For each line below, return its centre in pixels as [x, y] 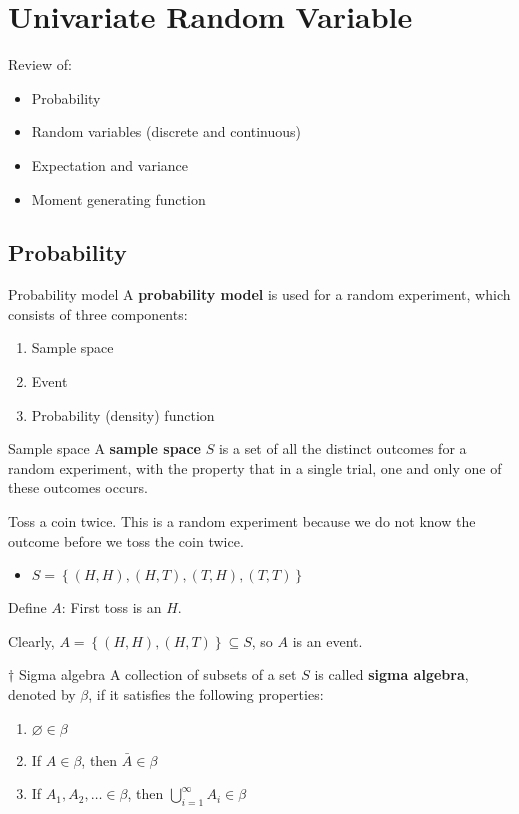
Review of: [40, 64]
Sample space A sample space [104, 448]
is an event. [327, 640]
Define [27, 607]
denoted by [42, 694]
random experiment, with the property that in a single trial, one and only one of [255, 467]
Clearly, [31, 640]
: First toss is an [111, 607]
